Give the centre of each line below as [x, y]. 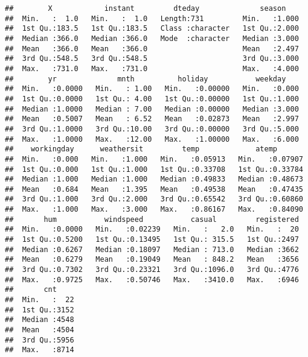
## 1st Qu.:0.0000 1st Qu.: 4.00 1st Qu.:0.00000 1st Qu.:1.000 [152, 99]
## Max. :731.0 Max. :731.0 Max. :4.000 [152, 68]
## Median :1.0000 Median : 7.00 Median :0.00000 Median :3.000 [152, 109]
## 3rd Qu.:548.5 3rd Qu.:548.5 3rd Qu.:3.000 [152, 59]
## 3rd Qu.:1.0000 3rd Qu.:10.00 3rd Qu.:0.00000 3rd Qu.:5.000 [152, 129]
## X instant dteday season [146, 8]
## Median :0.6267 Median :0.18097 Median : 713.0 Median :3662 [152, 249]
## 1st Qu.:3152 [40, 310]
